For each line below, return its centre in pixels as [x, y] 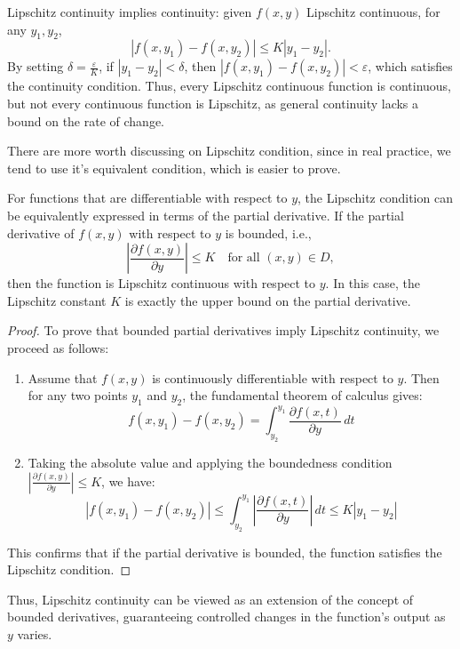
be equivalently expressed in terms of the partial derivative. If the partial [206, 215]
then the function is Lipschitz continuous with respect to [162, 283]
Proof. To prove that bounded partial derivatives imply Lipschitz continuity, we [223, 330]
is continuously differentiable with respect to [273, 377]
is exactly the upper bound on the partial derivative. [268, 300]
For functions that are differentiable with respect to [147, 198]
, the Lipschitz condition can [375, 198]
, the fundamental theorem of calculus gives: [302, 395]
